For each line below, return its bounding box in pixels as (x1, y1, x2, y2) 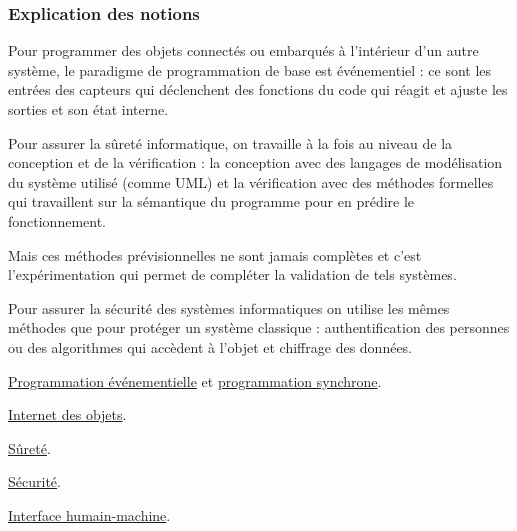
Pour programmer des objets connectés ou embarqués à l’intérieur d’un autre (8, 40, 479, 61)
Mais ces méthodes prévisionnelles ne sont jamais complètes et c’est (8, 244, 422, 265)
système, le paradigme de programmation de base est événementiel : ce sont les (8, 59, 492, 80)
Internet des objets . (8, 404, 127, 425)
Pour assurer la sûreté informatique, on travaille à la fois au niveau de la (8, 132, 453, 153)
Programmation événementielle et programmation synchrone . (8, 370, 382, 391)
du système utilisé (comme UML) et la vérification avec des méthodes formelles (8, 171, 494, 192)
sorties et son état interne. (8, 99, 169, 119)
